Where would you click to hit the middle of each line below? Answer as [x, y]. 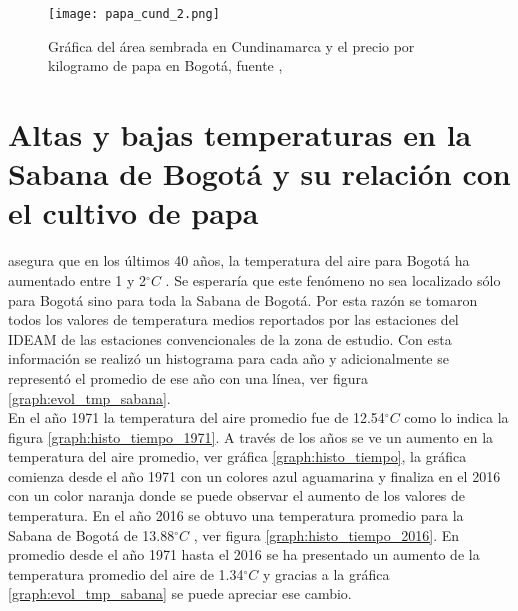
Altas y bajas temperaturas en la [240, 134]
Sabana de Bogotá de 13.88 [91, 534]
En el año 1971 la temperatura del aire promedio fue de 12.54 [196, 417]
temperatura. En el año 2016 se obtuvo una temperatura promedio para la [236, 515]
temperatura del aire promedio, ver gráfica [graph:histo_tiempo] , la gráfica [237, 456]
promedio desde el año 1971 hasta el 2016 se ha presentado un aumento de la [244, 554]
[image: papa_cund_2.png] [134, 14]
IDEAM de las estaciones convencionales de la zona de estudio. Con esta [230, 338]
